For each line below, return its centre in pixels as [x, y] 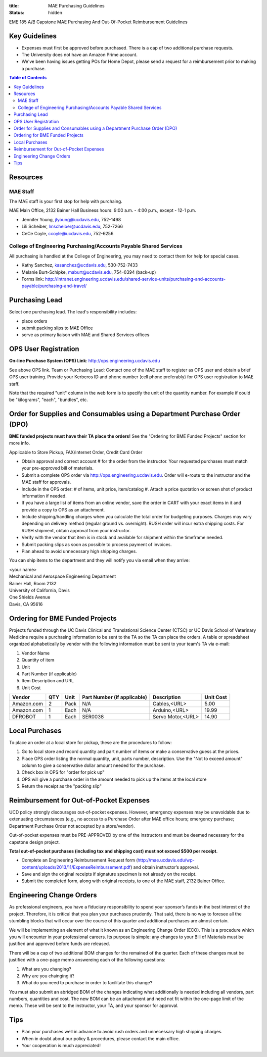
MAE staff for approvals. [46, 482]
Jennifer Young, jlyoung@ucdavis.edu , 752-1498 [71, 219]
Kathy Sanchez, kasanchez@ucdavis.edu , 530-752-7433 [80, 265]
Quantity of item [38, 660]
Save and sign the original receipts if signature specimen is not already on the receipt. [109, 874]
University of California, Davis [40, 590]
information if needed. [44, 496]
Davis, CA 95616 [26, 604]
